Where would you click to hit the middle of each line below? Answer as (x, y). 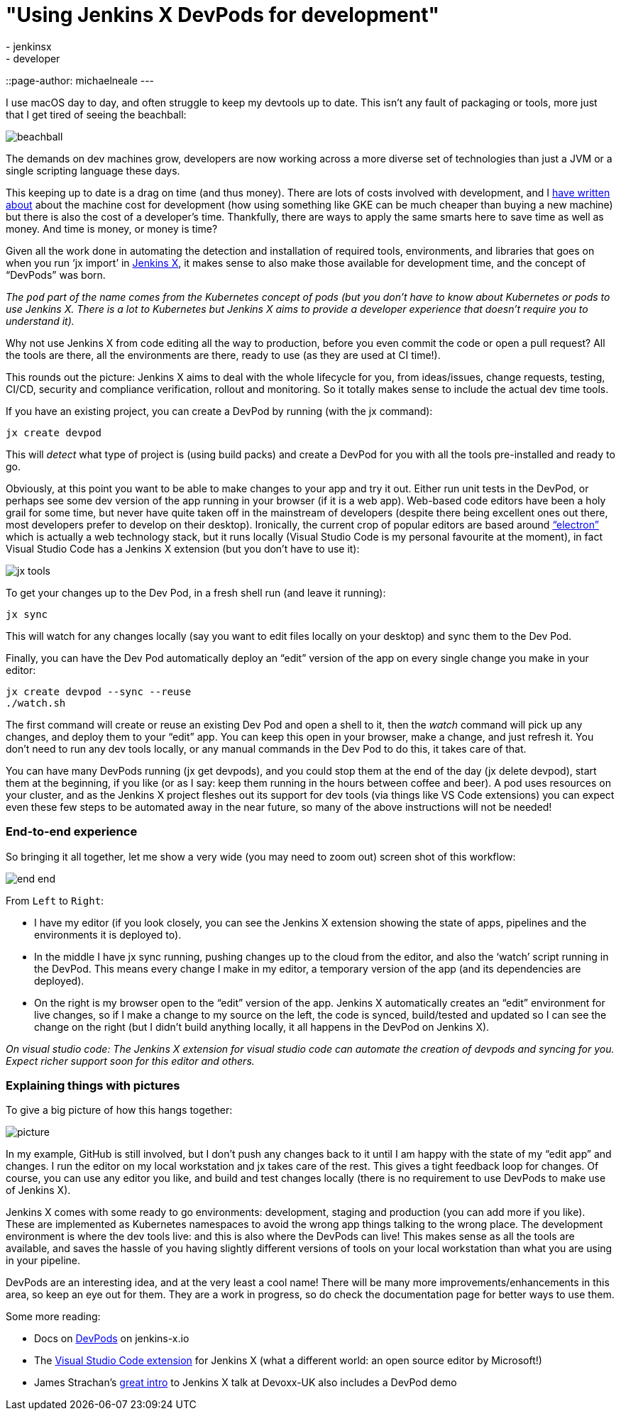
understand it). (40, 321)
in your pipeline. (43, 1261)
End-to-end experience (72, 832)
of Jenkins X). (38, 1190)
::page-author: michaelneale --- (80, 80)
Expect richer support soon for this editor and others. (130, 1061)
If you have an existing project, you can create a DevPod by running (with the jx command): (219, 411)
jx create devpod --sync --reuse (99, 691)
